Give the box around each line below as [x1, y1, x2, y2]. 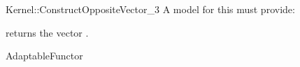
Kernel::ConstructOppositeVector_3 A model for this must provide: [6, 2, 295, 16]
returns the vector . [6, 25, 89, 39]
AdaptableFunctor [6, 48, 83, 63]
